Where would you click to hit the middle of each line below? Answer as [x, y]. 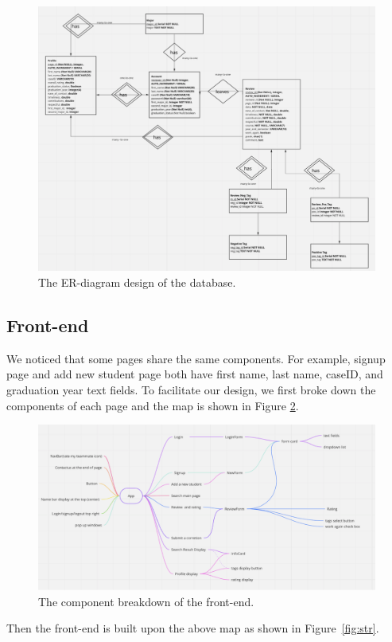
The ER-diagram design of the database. [137, 282]
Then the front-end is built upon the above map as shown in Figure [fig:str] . [193, 628]
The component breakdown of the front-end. [146, 601]
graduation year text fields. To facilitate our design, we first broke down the [191, 390]
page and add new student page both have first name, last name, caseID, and [195, 374]
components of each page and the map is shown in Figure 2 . [153, 405]
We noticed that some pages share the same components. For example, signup [196, 358]
